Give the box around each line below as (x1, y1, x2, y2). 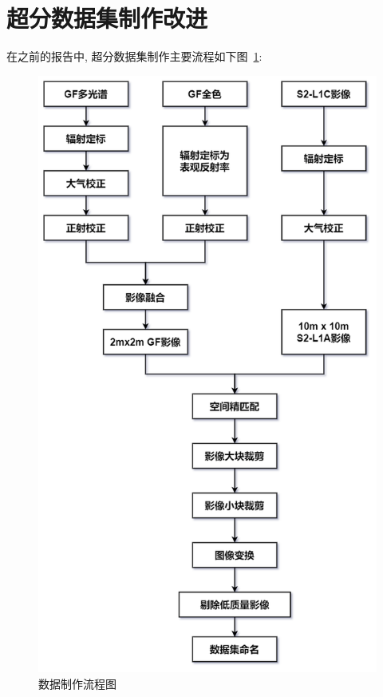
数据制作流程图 (38, 675, 116, 691)
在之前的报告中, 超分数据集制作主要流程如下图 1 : (6, 48, 263, 65)
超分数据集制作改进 (6, 2, 208, 34)
